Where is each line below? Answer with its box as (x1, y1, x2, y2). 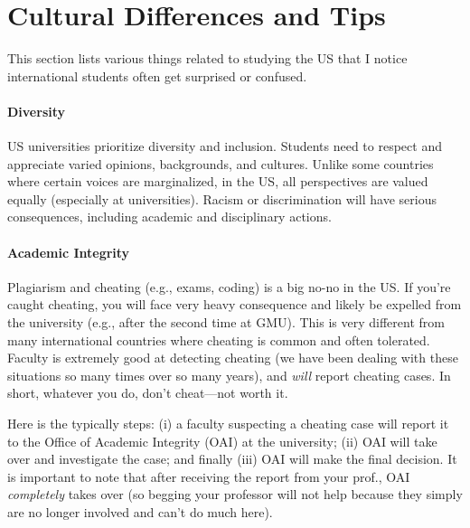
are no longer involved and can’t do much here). (7, 503, 273, 521)
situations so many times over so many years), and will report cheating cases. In (7, 365, 451, 384)
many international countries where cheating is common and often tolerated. (7, 330, 430, 349)
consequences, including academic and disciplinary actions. (7, 207, 332, 226)
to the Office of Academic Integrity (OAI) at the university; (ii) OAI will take (7, 431, 437, 450)
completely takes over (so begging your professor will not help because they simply (7, 485, 463, 504)
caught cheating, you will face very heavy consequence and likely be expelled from (7, 295, 462, 314)
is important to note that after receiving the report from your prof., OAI (7, 467, 410, 486)
